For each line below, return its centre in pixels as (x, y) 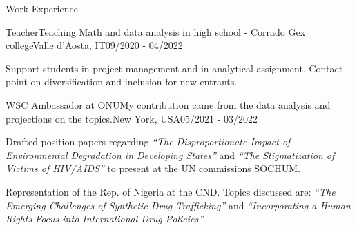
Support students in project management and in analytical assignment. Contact (174, 68)
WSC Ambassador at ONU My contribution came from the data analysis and (168, 104)
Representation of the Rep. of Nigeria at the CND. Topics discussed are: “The (171, 191)
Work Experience (42, 8)
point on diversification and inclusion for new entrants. (122, 82)
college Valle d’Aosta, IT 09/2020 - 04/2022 (94, 45)
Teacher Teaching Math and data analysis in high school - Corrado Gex (156, 31)
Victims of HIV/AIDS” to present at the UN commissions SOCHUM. (153, 168)
